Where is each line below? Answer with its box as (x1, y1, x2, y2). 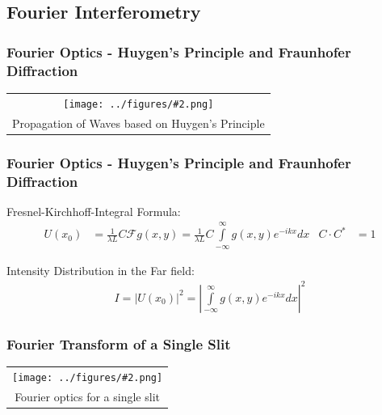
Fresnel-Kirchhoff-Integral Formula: (6, 202, 181, 219)
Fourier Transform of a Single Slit (6, 333, 231, 354)
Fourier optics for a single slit (15, 387, 160, 404)
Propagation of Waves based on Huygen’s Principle (12, 114, 265, 131)
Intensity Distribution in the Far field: (6, 261, 195, 278)
